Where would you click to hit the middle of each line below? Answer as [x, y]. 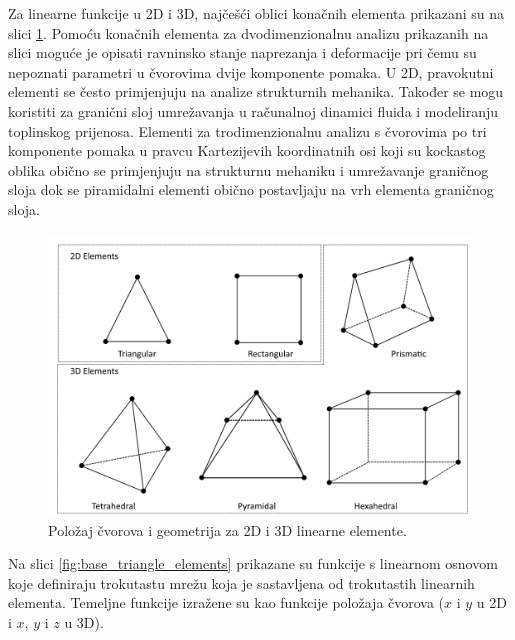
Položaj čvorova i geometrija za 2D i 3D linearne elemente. [227, 529]
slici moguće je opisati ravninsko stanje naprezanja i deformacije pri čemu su [242, 52]
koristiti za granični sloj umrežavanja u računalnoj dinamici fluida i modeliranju [253, 110]
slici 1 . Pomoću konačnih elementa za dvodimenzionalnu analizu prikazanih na [248, 32]
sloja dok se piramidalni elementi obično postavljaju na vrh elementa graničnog [251, 189]
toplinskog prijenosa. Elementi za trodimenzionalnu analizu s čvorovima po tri [247, 130]
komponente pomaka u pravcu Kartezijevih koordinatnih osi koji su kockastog [247, 150]
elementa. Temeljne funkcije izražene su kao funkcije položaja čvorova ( [226, 602]
